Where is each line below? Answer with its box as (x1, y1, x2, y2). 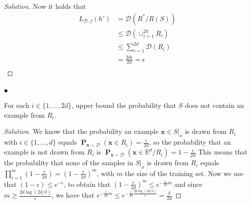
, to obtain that (64, 178, 111, 189)
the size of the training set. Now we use (125, 168, 244, 178)
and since (174, 178, 202, 189)
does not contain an (185, 100, 244, 110)
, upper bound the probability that (72, 100, 176, 110)
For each (4, 100, 29, 110)
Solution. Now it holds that (4, 1, 86, 11)
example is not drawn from (4, 147, 85, 157)
